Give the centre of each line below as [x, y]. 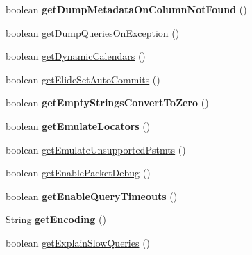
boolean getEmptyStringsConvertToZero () [107, 102]
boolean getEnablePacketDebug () [78, 173]
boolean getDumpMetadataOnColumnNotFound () [126, 9]
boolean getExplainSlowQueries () [78, 242]
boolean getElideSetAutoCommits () [83, 79]
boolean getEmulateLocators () [78, 125]
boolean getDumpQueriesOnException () [93, 32]
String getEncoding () [56, 219]
